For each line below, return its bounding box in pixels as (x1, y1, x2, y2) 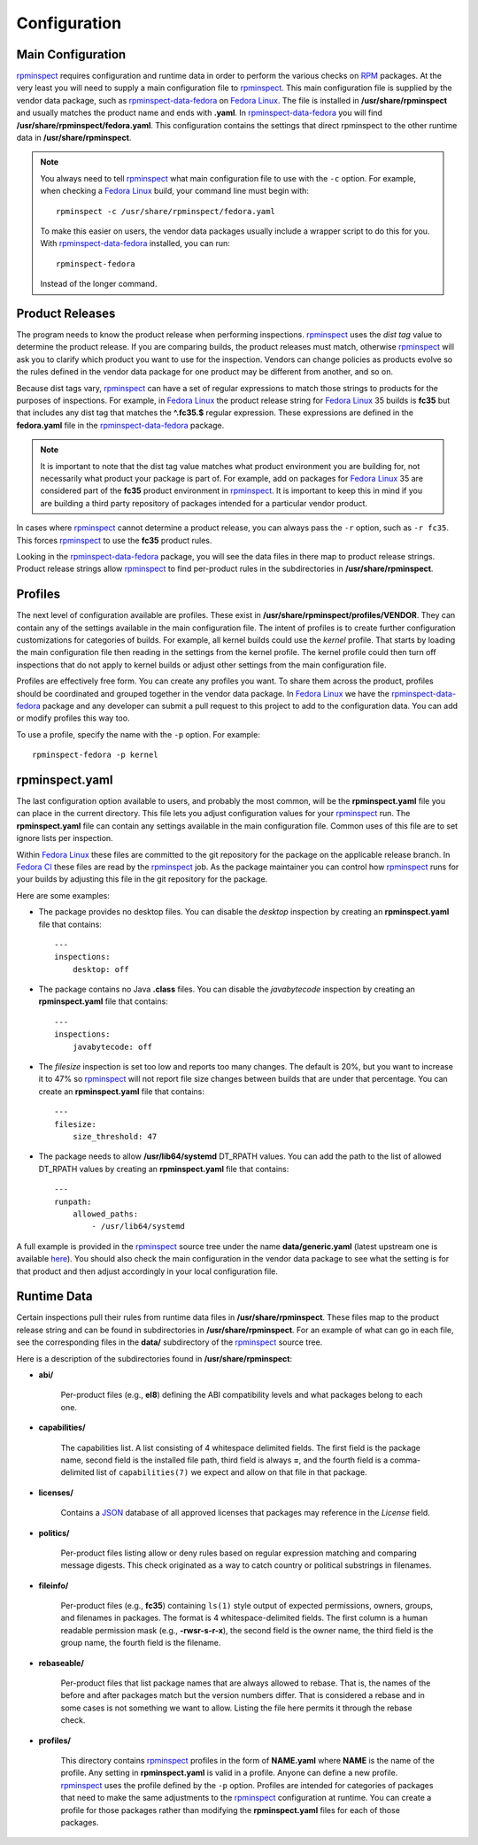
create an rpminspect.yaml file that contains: (38, 1085, 205, 1097)
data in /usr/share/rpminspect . (16, 133, 132, 143)
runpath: (54, 1196, 92, 1207)
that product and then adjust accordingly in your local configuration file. (16, 1266, 279, 1277)
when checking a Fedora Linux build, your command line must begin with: (40, 186, 310, 197)
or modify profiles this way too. (16, 713, 130, 723)
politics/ (38, 1527, 70, 1538)
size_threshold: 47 (72, 1131, 158, 1141)
